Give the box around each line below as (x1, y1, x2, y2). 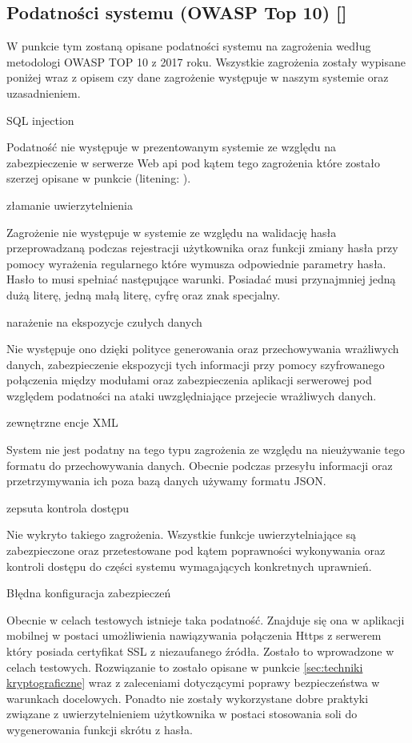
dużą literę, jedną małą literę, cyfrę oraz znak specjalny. (6, 286, 281, 303)
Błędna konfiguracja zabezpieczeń (6, 584, 171, 601)
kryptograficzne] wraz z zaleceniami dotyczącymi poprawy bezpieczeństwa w (6, 674, 380, 691)
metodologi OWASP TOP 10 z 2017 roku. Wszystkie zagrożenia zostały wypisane (6, 53, 406, 70)
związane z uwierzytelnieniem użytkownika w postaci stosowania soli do (6, 705, 358, 722)
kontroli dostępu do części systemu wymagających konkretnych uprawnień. (6, 557, 372, 574)
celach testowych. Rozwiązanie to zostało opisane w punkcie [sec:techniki (6, 658, 363, 675)
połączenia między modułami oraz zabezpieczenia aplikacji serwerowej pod (6, 371, 372, 388)
